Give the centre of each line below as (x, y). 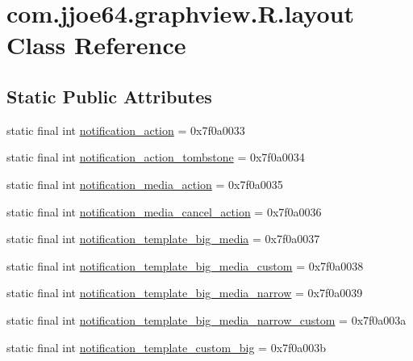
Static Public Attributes (109, 96)
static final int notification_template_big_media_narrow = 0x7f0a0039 (185, 293)
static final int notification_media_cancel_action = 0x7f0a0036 (164, 211)
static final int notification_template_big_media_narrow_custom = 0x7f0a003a (206, 319)
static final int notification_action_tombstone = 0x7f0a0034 (156, 157)
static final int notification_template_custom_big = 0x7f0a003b (167, 347)
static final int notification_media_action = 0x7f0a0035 (145, 184)
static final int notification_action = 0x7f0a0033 (126, 130)
